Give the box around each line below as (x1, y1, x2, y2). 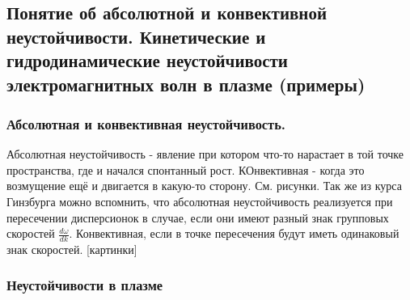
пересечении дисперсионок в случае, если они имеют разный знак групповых (6, 209, 389, 226)
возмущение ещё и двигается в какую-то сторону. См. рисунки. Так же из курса (6, 177, 402, 194)
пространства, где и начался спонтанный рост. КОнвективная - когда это (6, 161, 365, 178)
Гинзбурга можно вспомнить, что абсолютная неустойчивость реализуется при (6, 192, 393, 209)
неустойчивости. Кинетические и (6, 23, 266, 49)
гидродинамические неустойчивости (6, 48, 288, 73)
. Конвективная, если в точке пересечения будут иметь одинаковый (69, 225, 399, 242)
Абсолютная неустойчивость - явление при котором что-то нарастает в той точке (6, 146, 404, 163)
